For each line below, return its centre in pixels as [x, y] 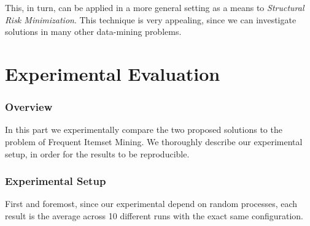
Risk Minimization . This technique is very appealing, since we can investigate [151, 19]
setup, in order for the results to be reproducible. [97, 153]
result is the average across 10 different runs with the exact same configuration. [154, 215]
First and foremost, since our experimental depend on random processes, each [151, 204]
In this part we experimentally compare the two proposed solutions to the [144, 130]
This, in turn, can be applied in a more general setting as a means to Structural [155, 7]
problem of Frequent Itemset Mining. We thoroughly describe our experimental [154, 141]
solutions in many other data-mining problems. [93, 32]
